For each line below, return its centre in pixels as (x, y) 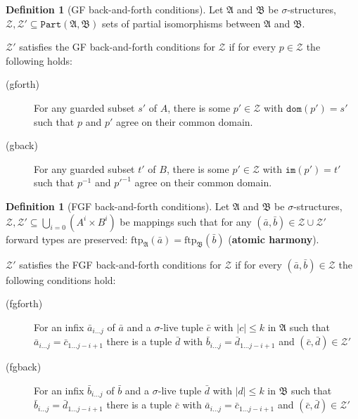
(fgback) (24, 367)
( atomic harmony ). (274, 239)
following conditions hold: (61, 279)
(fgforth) (24, 303)
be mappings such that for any (186, 221)
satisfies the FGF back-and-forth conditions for (120, 264)
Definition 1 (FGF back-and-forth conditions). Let (118, 206)
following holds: (39, 60)
